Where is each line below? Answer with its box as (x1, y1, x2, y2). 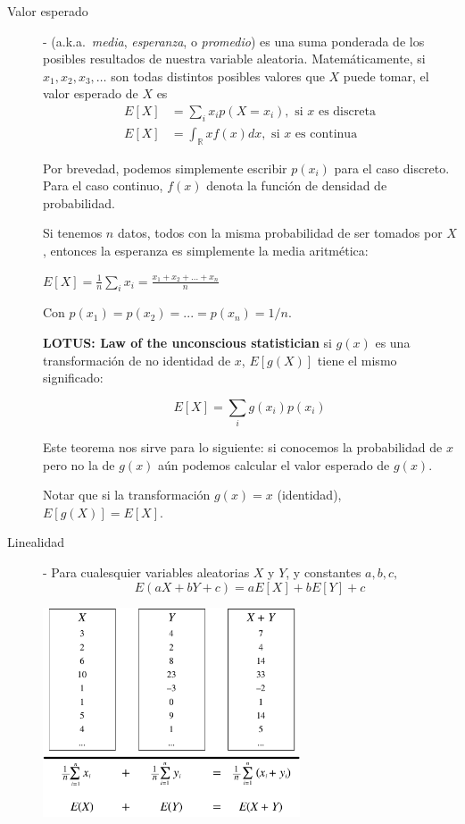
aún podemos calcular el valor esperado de (158, 455, 390, 474)
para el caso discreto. (334, 158, 450, 177)
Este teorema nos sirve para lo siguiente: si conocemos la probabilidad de (43, 438, 443, 457)
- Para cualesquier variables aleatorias (43, 563, 250, 582)
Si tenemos (43, 223, 103, 242)
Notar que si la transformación (43, 485, 211, 504)
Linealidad (7, 533, 64, 551)
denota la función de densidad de (206, 176, 387, 195)
